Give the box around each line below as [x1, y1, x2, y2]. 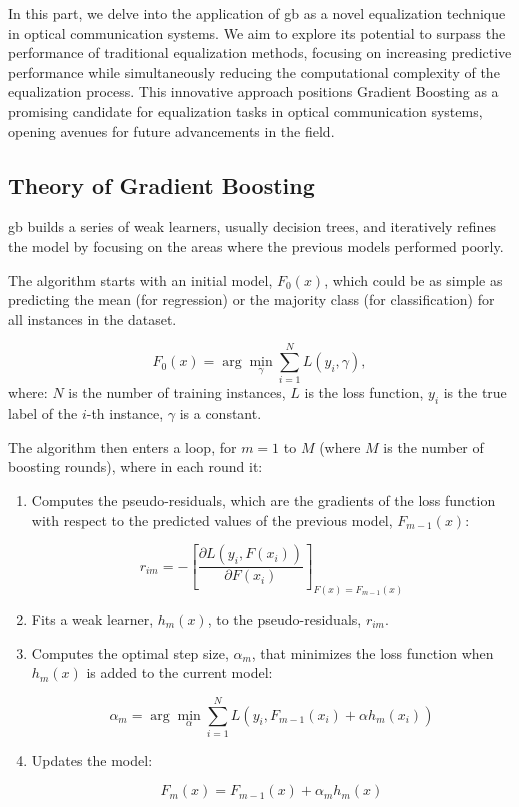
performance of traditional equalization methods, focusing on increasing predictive [8, 42, 512, 63]
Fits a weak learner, [31, 608, 154, 629]
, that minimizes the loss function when [251, 642, 494, 663]
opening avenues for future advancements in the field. [8, 120, 335, 141]
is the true [443, 382, 507, 403]
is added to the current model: [86, 662, 273, 683]
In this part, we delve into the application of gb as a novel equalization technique [8, 3, 506, 23]
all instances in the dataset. [8, 308, 177, 329]
